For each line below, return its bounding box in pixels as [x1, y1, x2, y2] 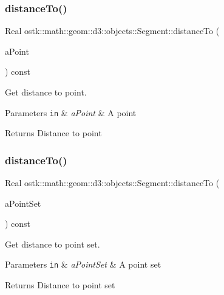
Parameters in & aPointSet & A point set [5, 258, 161, 271]
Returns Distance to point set [5, 279, 115, 291]
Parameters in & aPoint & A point [5, 106, 137, 119]
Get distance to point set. [5, 237, 100, 250]
